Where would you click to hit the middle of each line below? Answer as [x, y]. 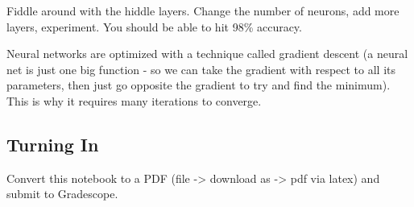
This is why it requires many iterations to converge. [134, 100]
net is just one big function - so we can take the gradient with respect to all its [201, 69]
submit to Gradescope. [62, 194]
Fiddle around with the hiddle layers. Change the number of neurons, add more [203, 10]
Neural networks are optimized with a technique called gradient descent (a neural [207, 54]
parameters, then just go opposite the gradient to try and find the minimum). [199, 85]
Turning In [53, 144]
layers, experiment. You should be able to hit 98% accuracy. [154, 26]
